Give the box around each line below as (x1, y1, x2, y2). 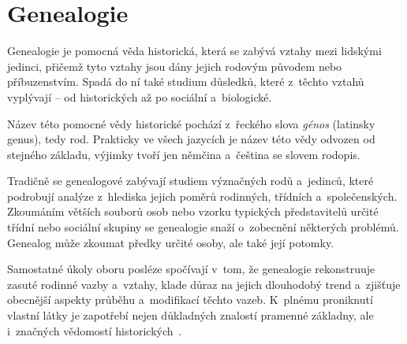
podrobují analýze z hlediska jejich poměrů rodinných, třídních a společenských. (7, 187, 398, 204)
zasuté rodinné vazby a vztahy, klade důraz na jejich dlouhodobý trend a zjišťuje (7, 276, 401, 292)
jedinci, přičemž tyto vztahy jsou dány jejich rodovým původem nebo (7, 57, 342, 74)
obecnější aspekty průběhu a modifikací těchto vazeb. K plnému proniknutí (7, 291, 373, 308)
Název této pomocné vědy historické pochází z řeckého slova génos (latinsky (7, 115, 375, 131)
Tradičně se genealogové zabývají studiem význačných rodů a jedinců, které (7, 172, 374, 189)
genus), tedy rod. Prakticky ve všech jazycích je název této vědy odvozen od (7, 131, 375, 147)
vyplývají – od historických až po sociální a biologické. (7, 88, 272, 105)
